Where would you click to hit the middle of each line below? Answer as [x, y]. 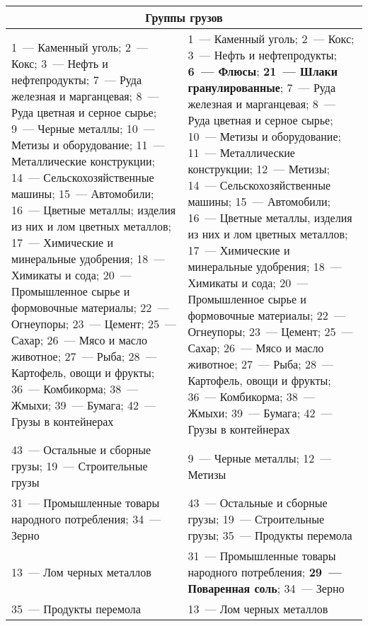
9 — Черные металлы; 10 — [83, 128]
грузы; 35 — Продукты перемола [270, 535]
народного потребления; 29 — [265, 572]
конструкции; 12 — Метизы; [259, 169]
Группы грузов [184, 17]
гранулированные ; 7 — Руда [262, 87]
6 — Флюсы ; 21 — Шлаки [263, 71]
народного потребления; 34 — [86, 519]
